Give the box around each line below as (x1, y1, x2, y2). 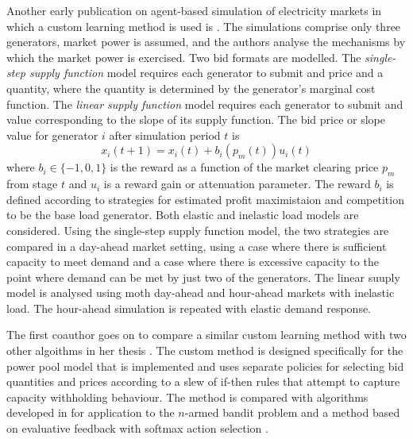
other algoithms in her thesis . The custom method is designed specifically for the (6, 342, 403, 359)
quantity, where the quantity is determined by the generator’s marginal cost (6, 79, 376, 96)
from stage (6, 175, 58, 192)
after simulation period (109, 126, 221, 143)
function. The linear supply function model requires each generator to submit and (6, 95, 403, 112)
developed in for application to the (6, 404, 175, 421)
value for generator (6, 126, 98, 143)
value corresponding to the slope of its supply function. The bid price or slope (6, 111, 385, 128)
